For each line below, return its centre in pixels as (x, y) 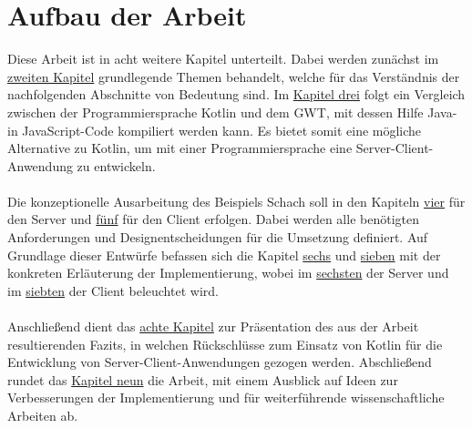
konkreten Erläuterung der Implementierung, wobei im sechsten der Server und (228, 273)
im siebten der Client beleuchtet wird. (113, 290)
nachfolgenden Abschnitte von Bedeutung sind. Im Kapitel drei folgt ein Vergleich (236, 94)
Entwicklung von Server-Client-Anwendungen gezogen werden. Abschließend (220, 362)
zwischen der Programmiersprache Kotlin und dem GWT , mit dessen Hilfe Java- (232, 112)
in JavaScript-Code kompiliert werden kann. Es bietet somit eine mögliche (215, 130)
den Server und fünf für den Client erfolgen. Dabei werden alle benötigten (213, 219)
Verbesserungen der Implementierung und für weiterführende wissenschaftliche (226, 397)
